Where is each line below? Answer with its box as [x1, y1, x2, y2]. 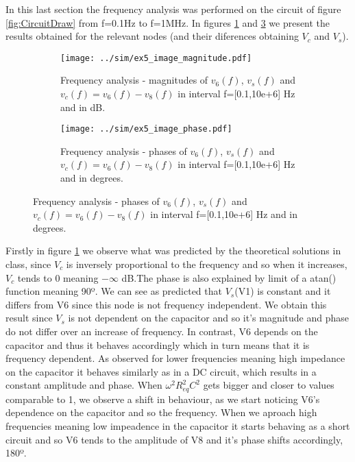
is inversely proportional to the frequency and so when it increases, [66, 257, 347, 271]
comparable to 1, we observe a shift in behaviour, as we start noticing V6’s [5, 391, 320, 406]
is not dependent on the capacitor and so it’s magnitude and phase [68, 311, 349, 325]
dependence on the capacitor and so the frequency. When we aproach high [5, 405, 317, 420]
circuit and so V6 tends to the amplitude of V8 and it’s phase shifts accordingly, [5, 432, 343, 446]
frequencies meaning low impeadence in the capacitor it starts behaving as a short [5, 419, 350, 433]
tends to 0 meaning [17, 270, 99, 284]
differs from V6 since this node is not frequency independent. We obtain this [5, 297, 327, 311]
